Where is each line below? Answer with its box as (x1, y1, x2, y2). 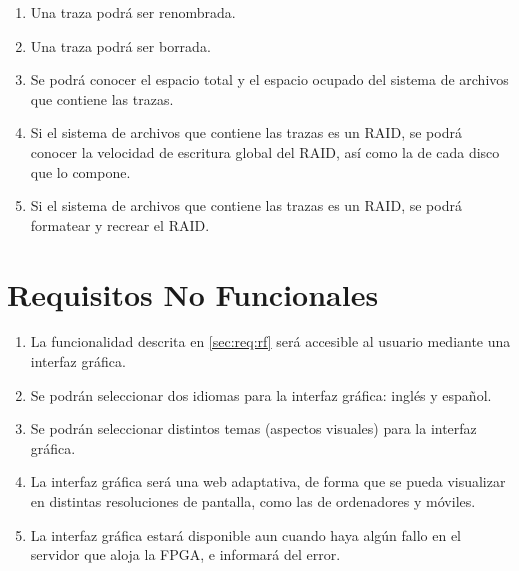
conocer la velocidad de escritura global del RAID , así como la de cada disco (30, 141, 500, 162)
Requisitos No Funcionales (7, 273, 379, 314)
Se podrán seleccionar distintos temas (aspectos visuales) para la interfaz (30, 418, 477, 439)
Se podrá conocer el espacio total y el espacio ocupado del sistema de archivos (30, 69, 509, 90)
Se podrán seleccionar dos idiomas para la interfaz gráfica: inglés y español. (30, 384, 492, 405)
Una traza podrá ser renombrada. (30, 2, 236, 22)
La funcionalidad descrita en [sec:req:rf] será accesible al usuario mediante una (30, 331, 511, 352)
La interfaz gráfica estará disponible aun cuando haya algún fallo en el (30, 524, 462, 545)
